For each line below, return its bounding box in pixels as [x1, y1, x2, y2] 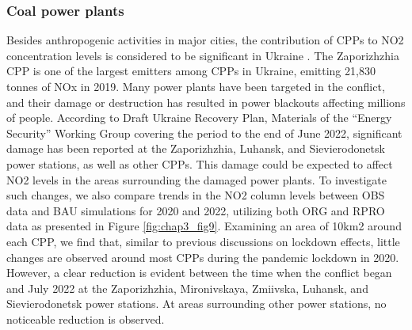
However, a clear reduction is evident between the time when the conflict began [6, 264, 392, 281]
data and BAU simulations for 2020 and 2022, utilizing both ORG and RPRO [6, 202, 385, 218]
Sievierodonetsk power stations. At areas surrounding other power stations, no [6, 295, 387, 312]
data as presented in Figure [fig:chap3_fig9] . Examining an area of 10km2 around [6, 218, 402, 234]
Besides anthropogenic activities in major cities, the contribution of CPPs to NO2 [6, 32, 404, 48]
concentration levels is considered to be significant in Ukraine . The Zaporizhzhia [6, 47, 399, 63]
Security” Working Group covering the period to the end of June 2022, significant [6, 124, 402, 141]
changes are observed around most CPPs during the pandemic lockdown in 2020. [6, 248, 399, 265]
